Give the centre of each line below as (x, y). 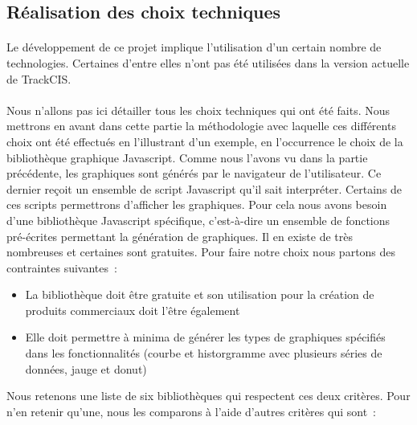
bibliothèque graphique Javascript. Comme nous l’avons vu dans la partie (187, 157)
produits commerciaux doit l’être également (133, 310)
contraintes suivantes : (62, 267)
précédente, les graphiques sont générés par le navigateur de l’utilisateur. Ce (194, 173)
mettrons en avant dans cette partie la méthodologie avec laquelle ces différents (201, 126)
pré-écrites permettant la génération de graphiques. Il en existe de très (180, 236)
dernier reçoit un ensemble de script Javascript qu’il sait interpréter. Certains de (204, 188)
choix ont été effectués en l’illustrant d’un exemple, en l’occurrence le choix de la (205, 141)
